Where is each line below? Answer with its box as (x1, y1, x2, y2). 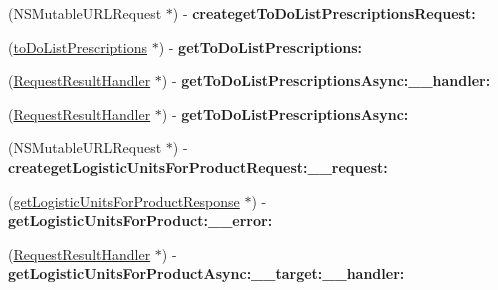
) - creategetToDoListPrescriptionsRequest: (172, 3, 476, 23)
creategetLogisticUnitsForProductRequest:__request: (8, 156, 388, 177)
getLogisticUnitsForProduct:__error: (8, 210, 273, 231)
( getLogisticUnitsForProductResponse (8, 190, 240, 211)
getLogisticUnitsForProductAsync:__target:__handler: (8, 263, 405, 284)
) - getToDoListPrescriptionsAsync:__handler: (161, 70, 491, 91)
